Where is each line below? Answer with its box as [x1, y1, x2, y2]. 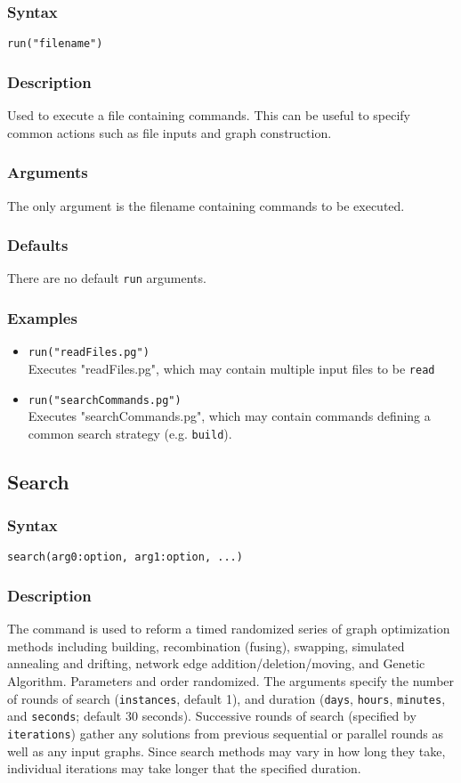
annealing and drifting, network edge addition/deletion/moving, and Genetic [7, 654, 425, 673]
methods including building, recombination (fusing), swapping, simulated [7, 636, 405, 655]
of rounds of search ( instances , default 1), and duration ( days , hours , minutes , [7, 689, 446, 707]
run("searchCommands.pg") [28, 393, 182, 407]
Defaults [7, 234, 69, 256]
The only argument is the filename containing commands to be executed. [7, 196, 405, 214]
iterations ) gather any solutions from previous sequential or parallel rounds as [7, 723, 443, 742]
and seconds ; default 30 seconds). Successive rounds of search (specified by [7, 706, 417, 725]
